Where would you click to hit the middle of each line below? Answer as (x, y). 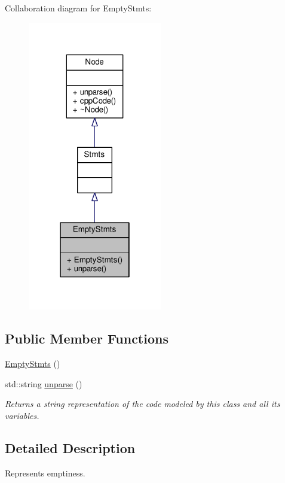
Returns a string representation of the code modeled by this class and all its (142, 404)
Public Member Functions (87, 338)
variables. (22, 415)
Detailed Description (70, 447)
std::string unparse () (44, 383)
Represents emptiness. (45, 473)
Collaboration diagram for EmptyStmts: (78, 8)
